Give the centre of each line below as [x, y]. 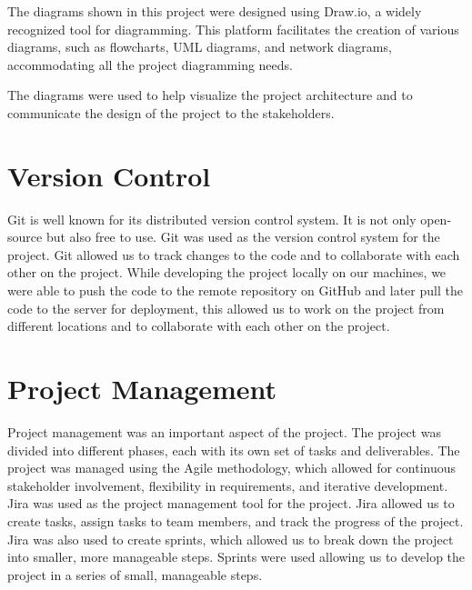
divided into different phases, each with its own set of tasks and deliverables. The [234, 450]
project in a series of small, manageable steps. [135, 574]
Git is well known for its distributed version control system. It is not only [212, 219]
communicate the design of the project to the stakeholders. [171, 112]
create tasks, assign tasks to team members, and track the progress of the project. [236, 520]
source [25, 237]
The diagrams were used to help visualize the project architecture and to [210, 95]
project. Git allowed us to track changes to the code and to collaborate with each [234, 254]
